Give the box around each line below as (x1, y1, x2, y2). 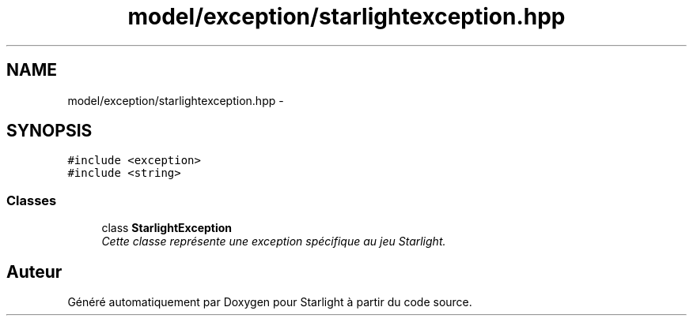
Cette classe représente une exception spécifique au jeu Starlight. (101, 234, 446, 249)
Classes (6, 192, 57, 208)
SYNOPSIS (6, 121, 93, 141)
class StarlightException (101, 221, 233, 235)
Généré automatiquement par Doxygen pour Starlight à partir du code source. (67, 295, 472, 309)
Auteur (6, 261, 62, 282)
